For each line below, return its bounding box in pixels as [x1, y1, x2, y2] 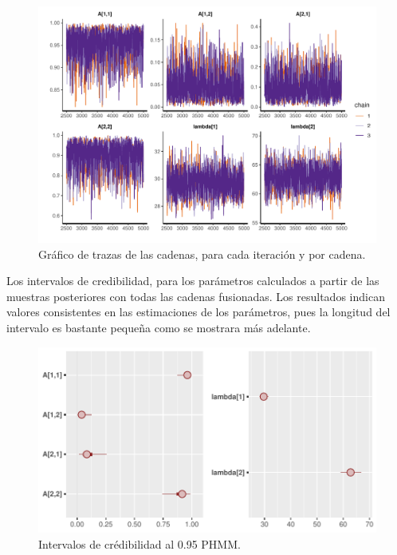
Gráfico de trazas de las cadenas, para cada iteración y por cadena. [38, 245, 366, 262]
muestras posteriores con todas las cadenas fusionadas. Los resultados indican [6, 287, 385, 304]
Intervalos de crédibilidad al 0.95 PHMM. [38, 535, 241, 552]
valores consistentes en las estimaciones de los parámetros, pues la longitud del [6, 303, 391, 320]
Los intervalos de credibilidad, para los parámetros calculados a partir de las [6, 272, 379, 289]
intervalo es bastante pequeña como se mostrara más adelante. [6, 319, 311, 336]
